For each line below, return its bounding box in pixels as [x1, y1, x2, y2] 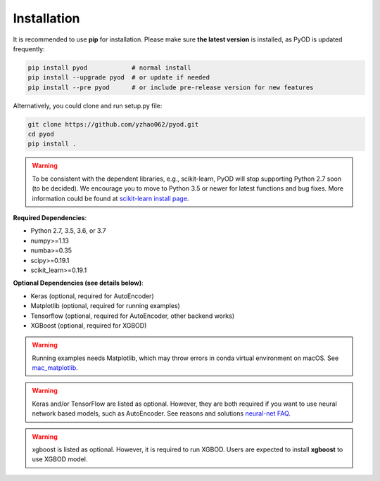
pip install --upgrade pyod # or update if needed [27, 74, 210, 82]
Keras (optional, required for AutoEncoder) [30, 292, 154, 300]
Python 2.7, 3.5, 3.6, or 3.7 [30, 226, 106, 235]
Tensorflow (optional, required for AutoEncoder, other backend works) [30, 312, 235, 320]
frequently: [13, 44, 45, 53]
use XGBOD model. [32, 455, 88, 463]
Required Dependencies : [13, 214, 87, 222]
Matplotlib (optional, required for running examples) [30, 302, 181, 310]
